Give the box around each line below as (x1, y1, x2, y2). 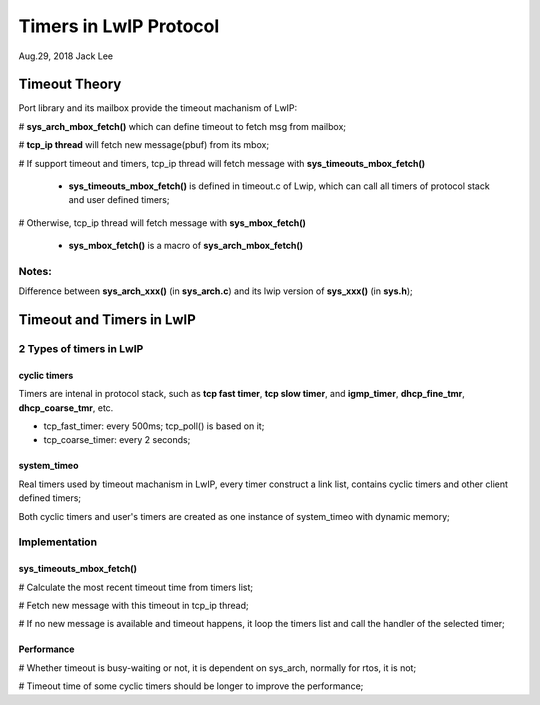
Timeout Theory (18, 76, 122, 93)
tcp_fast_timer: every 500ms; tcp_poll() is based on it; (43, 420, 265, 432)
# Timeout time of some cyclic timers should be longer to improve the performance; (18, 680, 364, 692)
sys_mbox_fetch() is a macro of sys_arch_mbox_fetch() (68, 240, 304, 252)
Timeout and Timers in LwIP (18, 311, 197, 329)
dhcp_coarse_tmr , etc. (18, 401, 114, 414)
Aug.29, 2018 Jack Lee (18, 50, 114, 62)
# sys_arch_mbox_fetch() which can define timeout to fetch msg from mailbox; (18, 120, 347, 132)
